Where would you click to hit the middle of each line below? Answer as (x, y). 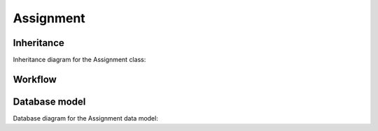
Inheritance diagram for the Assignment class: (79, 60)
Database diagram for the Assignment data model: (86, 118)
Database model (49, 101)
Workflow (35, 79)
